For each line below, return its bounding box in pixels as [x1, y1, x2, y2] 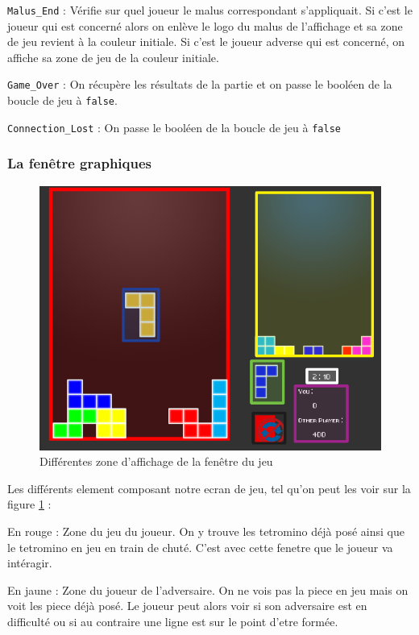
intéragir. [7, 554, 52, 571]
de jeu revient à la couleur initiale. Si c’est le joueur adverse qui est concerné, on [7, 33, 405, 50]
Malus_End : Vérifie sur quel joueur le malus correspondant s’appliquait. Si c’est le [7, 2, 413, 18]
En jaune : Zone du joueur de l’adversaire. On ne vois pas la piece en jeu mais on [7, 581, 409, 598]
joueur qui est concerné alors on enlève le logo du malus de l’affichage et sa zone [7, 17, 403, 34]
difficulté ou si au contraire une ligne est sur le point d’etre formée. [7, 613, 338, 630]
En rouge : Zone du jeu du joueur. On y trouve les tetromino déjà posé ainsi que [7, 523, 404, 540]
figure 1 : [7, 496, 52, 513]
